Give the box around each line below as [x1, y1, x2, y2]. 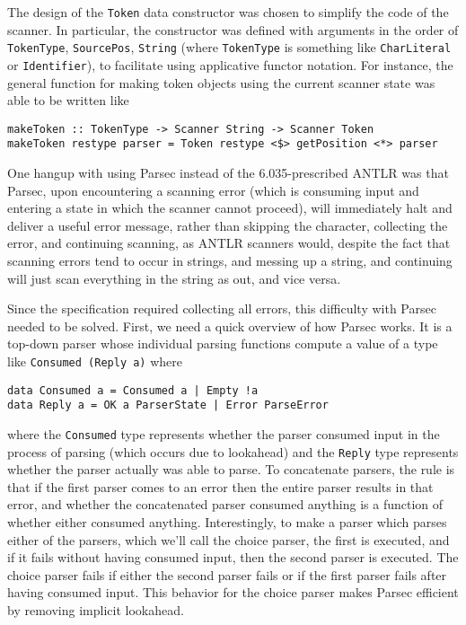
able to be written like [7, 91, 129, 110]
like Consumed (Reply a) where [7, 352, 183, 370]
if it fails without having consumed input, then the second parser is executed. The [7, 548, 459, 567]
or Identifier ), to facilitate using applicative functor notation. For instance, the [7, 55, 453, 74]
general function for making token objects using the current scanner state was [7, 73, 435, 92]
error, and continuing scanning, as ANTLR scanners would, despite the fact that [7, 233, 451, 252]
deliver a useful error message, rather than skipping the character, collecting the [7, 216, 448, 234]
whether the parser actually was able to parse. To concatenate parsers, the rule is [7, 460, 455, 479]
